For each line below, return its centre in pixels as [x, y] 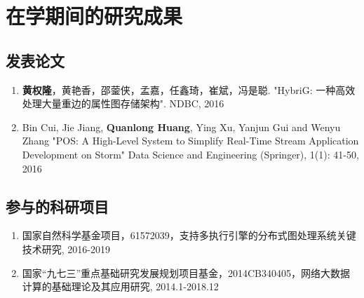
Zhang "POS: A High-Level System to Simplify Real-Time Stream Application [190, 141]
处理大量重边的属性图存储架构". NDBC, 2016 [123, 103]
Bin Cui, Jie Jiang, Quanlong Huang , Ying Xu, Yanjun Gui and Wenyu [181, 127]
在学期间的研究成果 [94, 16]
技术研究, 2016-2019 [66, 249]
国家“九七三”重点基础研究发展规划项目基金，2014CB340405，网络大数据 [186, 272]
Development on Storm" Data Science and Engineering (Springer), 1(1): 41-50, [190, 154]
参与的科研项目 [57, 206]
